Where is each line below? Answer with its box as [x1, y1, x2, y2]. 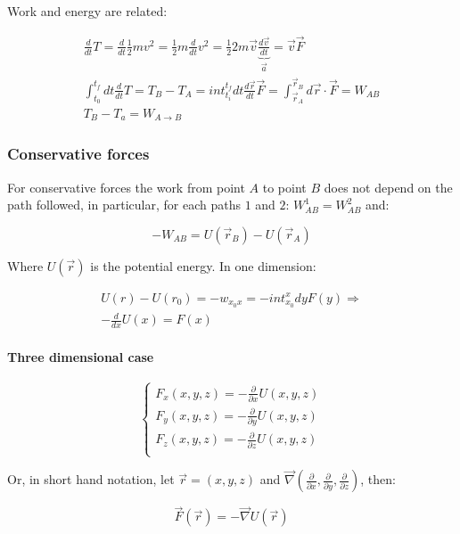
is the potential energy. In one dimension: [90, 256, 316, 275]
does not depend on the [324, 177, 453, 196]
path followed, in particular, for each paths [7, 195, 241, 214]
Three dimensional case [7, 347, 154, 366]
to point [262, 177, 307, 196]
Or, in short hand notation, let [7, 470, 175, 489]
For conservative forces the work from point [7, 177, 245, 196]
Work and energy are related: [7, 2, 168, 20]
